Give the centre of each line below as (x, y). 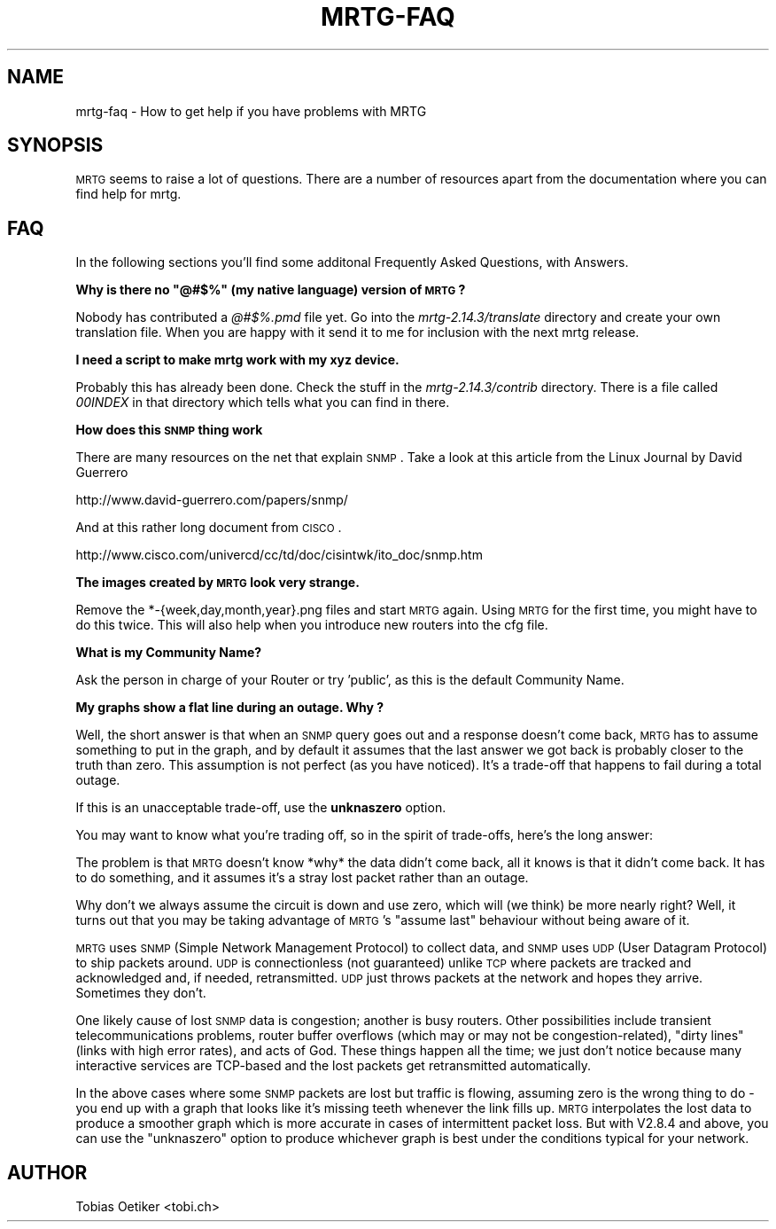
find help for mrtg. (128, 194)
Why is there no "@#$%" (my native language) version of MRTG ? (271, 290)
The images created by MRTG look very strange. (217, 583)
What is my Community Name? (169, 653)
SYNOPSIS (55, 145)
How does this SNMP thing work (169, 430)
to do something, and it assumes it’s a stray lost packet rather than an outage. (302, 878)
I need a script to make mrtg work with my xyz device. (237, 360)
